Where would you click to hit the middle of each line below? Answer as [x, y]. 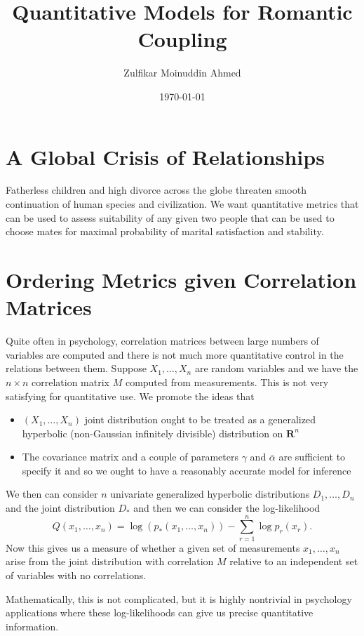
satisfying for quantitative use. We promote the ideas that [130, 396]
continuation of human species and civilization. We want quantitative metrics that [182, 204]
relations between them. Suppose [76, 368]
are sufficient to [312, 457]
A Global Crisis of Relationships [165, 156]
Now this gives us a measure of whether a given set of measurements [153, 547]
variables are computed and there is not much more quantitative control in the [175, 354]
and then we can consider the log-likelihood [227, 508]
